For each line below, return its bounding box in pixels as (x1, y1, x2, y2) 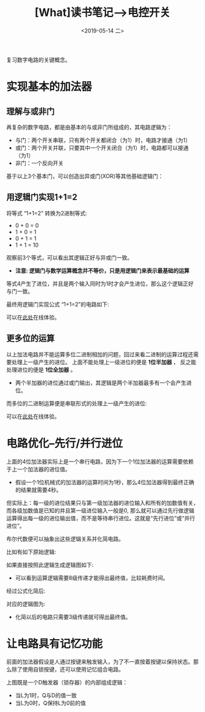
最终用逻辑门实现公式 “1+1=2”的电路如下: (6, 301, 109, 308)
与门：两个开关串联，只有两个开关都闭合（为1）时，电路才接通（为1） (15, 136, 191, 144)
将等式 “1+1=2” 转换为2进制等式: (6, 209, 87, 217)
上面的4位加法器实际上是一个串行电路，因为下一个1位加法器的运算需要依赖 (6, 457, 194, 465)
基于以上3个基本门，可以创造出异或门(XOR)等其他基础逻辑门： (6, 172, 164, 179)
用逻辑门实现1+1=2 (6, 192, 77, 203)
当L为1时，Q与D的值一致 (15, 692, 77, 699)
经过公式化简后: (6, 587, 46, 594)
